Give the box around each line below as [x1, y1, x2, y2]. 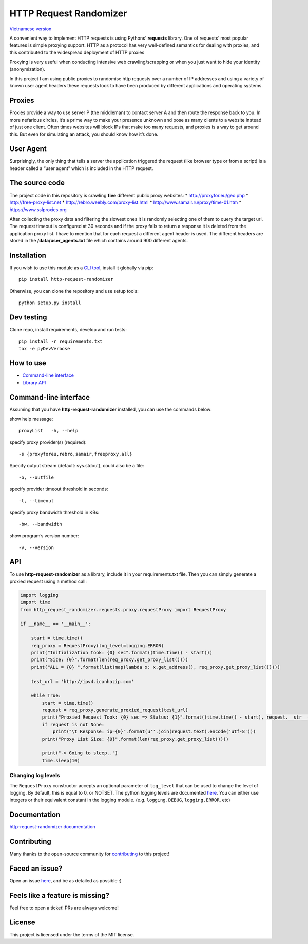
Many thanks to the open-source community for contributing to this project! [9, 851, 169, 857]
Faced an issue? [9, 864, 63, 873]
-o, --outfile [18, 475, 54, 480]
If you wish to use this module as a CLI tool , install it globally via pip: [9, 265, 153, 271]
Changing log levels [9, 772, 60, 779]
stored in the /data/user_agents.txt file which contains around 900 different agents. [9, 237, 188, 243]
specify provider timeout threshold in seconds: [9, 486, 108, 492]
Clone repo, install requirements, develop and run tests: [9, 326, 127, 332]
